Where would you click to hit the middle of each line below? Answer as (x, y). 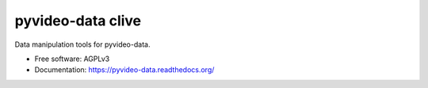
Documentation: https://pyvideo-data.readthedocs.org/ (124, 70)
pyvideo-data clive (78, 21)
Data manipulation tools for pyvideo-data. (82, 44)
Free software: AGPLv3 (72, 59)
